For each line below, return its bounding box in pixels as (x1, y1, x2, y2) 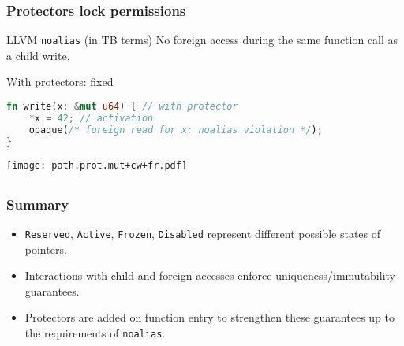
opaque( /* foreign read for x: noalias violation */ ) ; (28, 124, 323, 136)
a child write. (6, 47, 70, 63)
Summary (6, 194, 69, 214)
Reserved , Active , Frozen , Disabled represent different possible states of (24, 225, 381, 241)
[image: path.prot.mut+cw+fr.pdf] (6, 159, 188, 171)
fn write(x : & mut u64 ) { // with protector (6, 101, 238, 113)
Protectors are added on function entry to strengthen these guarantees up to (24, 309, 395, 326)
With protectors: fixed (6, 73, 114, 90)
